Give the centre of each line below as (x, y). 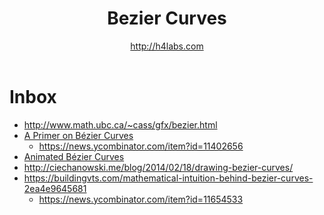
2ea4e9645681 (55, 188)
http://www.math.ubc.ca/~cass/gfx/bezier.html (120, 124)
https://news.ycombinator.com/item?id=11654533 (141, 199)
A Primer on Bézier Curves (78, 135)
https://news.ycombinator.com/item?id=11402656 (141, 146)
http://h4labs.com (167, 46)
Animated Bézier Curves (74, 156)
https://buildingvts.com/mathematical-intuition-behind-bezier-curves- (168, 178)
